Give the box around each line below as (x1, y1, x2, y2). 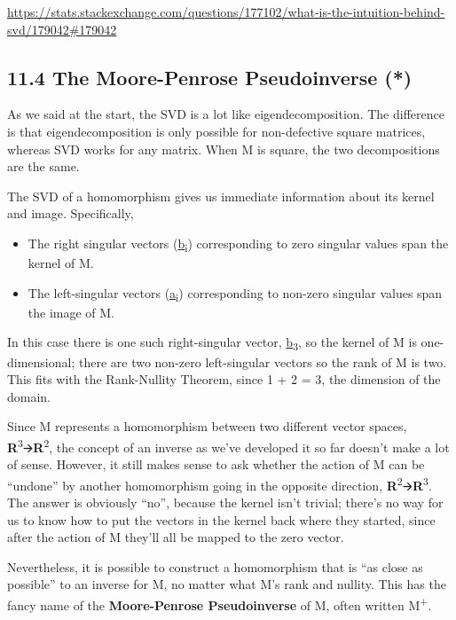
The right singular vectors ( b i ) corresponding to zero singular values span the (28, 233, 449, 255)
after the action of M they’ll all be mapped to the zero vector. (7, 528, 344, 546)
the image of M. (28, 302, 115, 321)
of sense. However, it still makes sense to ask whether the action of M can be (7, 455, 425, 474)
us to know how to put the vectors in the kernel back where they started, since (7, 510, 436, 529)
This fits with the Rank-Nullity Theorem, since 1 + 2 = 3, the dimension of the (7, 370, 441, 388)
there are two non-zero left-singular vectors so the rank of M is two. (78, 352, 447, 371)
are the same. (7, 157, 80, 176)
